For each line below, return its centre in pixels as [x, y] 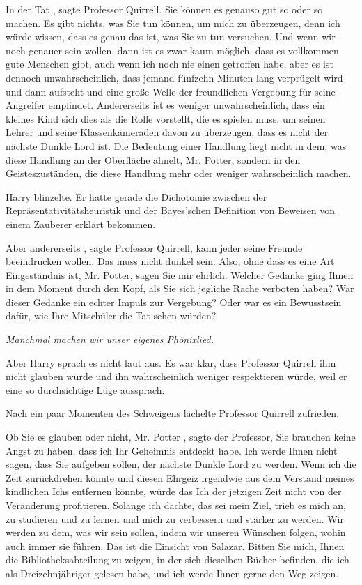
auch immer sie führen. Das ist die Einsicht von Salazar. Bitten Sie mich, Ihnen [175, 546]
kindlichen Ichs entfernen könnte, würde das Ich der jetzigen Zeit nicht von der [174, 491]
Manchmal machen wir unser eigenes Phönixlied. [110, 339]
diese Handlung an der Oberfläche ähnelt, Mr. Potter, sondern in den [153, 159]
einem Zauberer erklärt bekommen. [81, 223]
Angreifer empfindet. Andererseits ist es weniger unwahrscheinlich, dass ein [165, 105]
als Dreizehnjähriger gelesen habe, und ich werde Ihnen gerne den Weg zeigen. [172, 573]
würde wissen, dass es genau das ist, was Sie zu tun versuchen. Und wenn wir [171, 37]
